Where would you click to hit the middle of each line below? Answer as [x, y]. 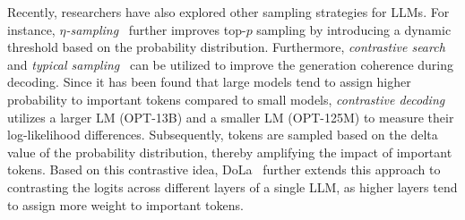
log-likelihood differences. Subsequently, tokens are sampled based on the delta [223, 135]
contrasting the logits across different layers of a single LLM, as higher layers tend [232, 186]
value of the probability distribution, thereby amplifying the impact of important [230, 152]
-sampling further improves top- [156, 29]
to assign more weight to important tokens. [125, 204]
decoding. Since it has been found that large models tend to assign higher [209, 82]
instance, [31, 29]
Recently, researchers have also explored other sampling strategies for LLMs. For [228, 12]
